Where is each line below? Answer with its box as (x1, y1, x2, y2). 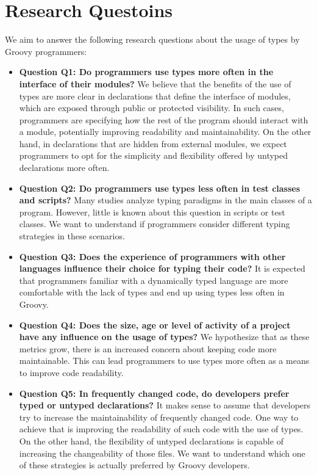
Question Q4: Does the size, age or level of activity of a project (19, 318, 291, 331)
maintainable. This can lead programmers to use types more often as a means (19, 354, 310, 367)
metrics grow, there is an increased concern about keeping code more (19, 342, 277, 355)
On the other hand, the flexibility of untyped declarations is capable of (19, 434, 283, 447)
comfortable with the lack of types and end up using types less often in (19, 286, 285, 299)
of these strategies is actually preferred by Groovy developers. (19, 459, 250, 471)
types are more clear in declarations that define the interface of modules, (19, 89, 291, 102)
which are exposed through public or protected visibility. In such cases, (19, 101, 284, 114)
